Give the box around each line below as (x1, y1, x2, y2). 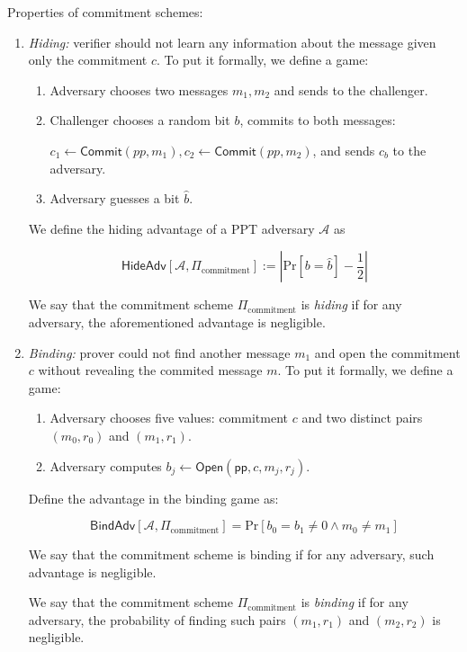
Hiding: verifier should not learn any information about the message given (28, 32, 436, 51)
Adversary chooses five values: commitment (49, 408, 288, 427)
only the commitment (28, 50, 148, 69)
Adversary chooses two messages (49, 80, 229, 99)
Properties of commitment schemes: (7, 3, 203, 21)
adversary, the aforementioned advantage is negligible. (28, 312, 326, 331)
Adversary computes (49, 456, 162, 475)
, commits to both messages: (239, 111, 396, 130)
